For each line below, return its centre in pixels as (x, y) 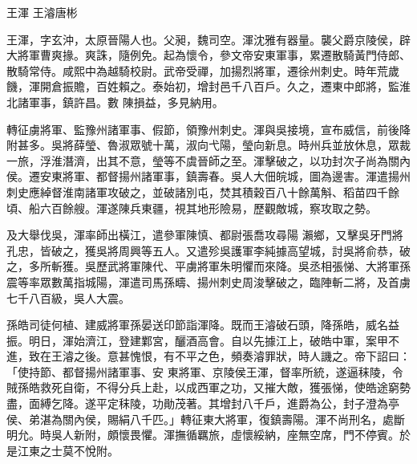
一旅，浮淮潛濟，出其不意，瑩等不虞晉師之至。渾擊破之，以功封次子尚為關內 (208, 160)
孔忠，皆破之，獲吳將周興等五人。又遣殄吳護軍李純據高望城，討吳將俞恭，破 (208, 250)
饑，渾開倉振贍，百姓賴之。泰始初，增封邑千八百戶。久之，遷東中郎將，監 (203, 86)
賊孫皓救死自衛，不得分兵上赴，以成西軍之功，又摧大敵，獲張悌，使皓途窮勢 (208, 387)
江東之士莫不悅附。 (68, 450)
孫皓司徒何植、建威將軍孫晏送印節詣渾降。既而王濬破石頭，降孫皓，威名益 (203, 325)
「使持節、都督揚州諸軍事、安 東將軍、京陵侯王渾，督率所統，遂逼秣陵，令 (205, 371)
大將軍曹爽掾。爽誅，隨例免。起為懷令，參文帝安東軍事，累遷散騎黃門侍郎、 (208, 55)
